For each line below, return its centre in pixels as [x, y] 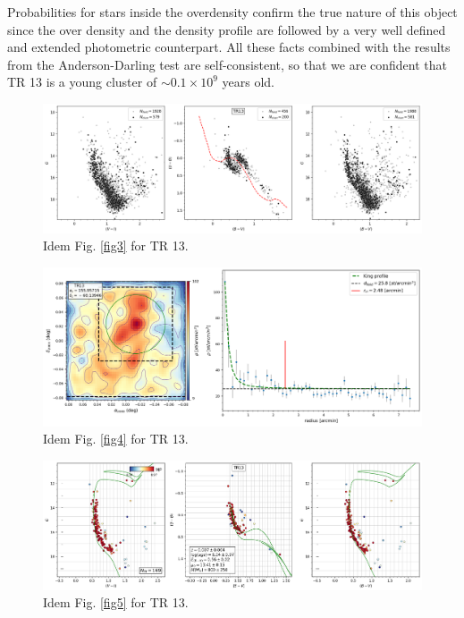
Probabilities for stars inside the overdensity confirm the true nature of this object [232, 12]
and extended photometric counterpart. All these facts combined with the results [229, 47]
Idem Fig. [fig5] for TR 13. [116, 602]
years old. [248, 82]
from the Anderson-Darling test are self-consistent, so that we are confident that [227, 64]
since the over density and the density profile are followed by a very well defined [227, 29]
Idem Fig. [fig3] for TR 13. [116, 246]
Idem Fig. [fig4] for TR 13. [116, 439]
